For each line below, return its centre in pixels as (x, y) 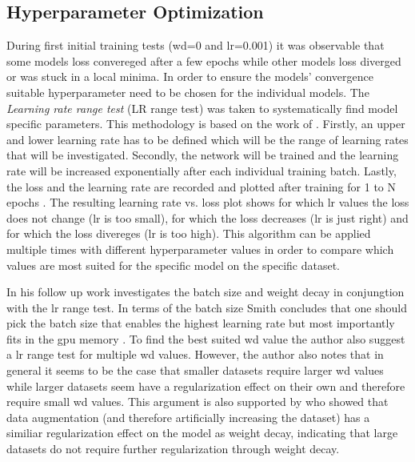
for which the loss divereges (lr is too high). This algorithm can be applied (189, 233)
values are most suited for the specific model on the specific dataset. (173, 265)
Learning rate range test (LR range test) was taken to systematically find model (202, 108)
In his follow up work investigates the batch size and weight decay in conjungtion (206, 292)
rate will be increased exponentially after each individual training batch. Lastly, (202, 170)
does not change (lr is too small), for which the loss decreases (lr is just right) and (207, 217)
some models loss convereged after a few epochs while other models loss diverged (204, 60)
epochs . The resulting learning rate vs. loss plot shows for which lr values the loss (208, 202)
